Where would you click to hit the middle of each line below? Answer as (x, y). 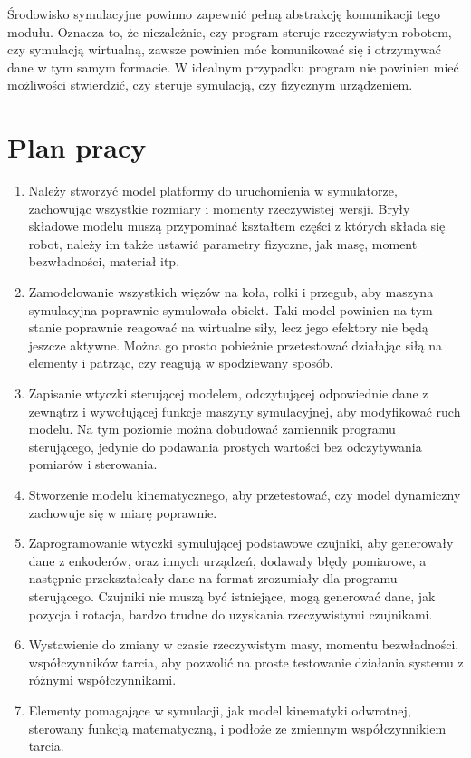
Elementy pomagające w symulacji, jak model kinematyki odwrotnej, (220, 710)
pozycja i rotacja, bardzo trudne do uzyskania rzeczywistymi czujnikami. (231, 614)
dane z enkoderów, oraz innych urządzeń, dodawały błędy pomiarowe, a (227, 560)
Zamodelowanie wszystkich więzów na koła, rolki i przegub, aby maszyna (231, 292)
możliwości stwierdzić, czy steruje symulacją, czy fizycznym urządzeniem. (210, 85)
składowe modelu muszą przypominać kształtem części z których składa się (237, 226)
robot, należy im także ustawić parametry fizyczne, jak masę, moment (223, 243)
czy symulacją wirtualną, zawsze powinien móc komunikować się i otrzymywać (224, 49)
